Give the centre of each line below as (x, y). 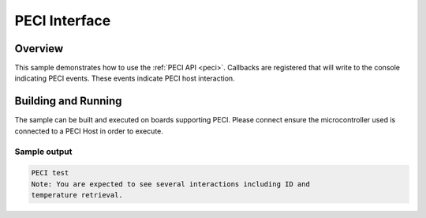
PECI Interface (63, 21)
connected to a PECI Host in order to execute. (89, 131)
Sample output (43, 152)
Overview (39, 49)
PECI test (50, 173)
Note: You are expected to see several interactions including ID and (171, 184)
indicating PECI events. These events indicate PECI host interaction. (125, 78)
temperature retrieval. (77, 195)
